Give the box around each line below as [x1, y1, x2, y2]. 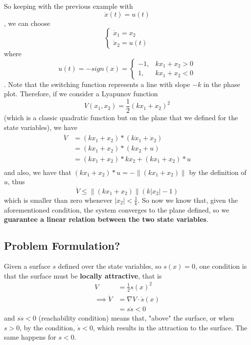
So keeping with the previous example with [4, 1, 133, 11]
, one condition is [195, 261, 247, 271]
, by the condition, [20, 322, 75, 332]
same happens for [4, 332, 56, 342]
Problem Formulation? [4, 238, 120, 253]
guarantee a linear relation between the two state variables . [4, 214, 208, 224]
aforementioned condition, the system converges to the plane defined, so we [4, 204, 229, 215]
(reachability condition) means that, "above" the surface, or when [38, 313, 234, 323]
